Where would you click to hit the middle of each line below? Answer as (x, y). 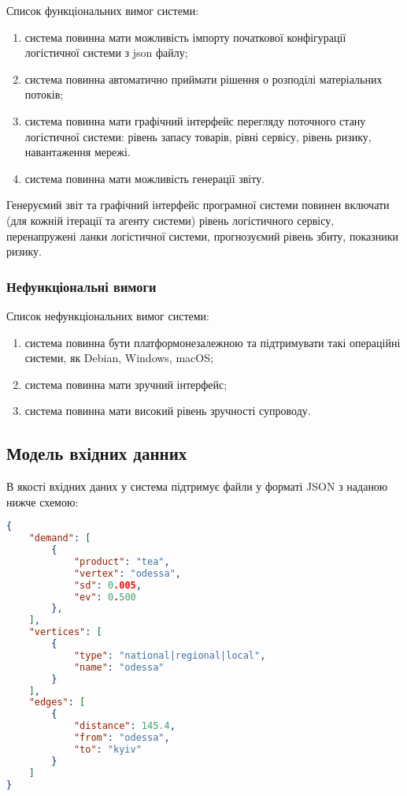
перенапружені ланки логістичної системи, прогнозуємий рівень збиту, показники (203, 235)
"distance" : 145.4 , (124, 726)
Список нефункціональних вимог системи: (108, 315)
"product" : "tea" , (122, 561)
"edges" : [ (57, 703)
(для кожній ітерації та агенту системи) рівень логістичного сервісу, (170, 220)
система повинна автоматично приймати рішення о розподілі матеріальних (203, 78)
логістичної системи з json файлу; (106, 52)
